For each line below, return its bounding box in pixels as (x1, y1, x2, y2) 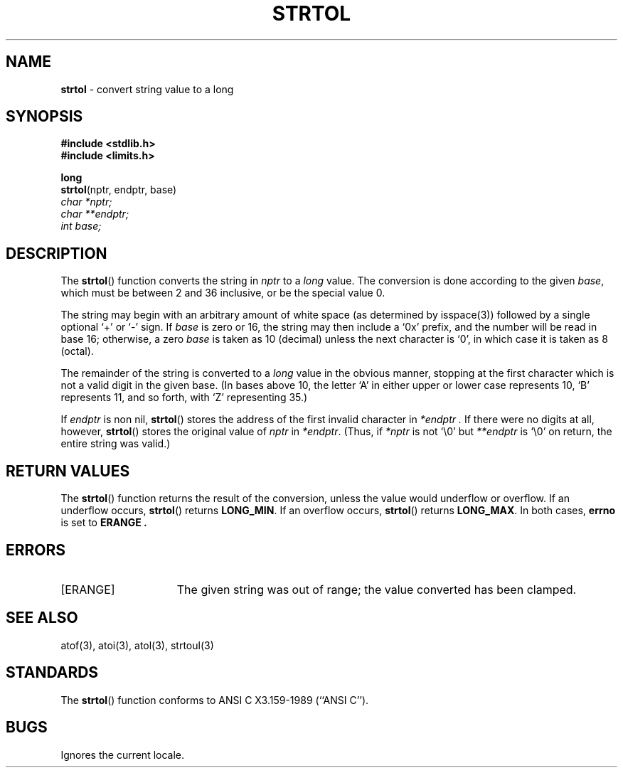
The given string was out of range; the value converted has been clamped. (176, 582, 577, 597)
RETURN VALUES (6, 462, 130, 480)
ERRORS (6, 540, 66, 559)
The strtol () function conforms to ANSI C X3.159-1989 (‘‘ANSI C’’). (60, 693, 369, 706)
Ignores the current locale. (60, 748, 185, 761)
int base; (60, 220, 102, 233)
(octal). (60, 345, 94, 358)
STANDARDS (6, 663, 99, 682)
